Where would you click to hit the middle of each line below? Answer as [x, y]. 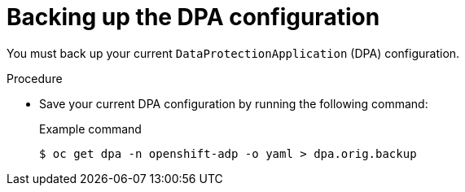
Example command [90, 129]
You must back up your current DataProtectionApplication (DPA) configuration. [233, 53]
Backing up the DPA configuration [193, 17]
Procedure [35, 78]
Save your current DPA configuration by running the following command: [234, 103]
